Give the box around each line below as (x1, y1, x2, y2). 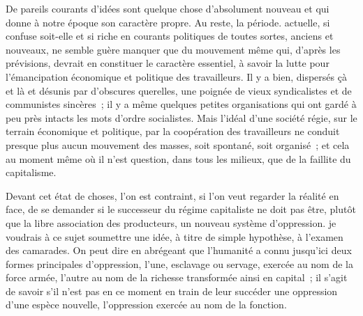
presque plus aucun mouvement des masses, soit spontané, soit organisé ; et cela (6, 137, 350, 152)
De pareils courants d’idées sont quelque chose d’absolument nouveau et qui (6, 1, 329, 15)
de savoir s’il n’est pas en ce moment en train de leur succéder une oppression (6, 283, 338, 298)
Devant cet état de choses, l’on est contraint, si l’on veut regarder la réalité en (6, 188, 339, 203)
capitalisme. (6, 165, 57, 180)
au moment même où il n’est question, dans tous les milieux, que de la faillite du (6, 151, 351, 166)
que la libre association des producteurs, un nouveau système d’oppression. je (6, 215, 336, 230)
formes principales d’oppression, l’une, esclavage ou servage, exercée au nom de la (6, 256, 353, 271)
